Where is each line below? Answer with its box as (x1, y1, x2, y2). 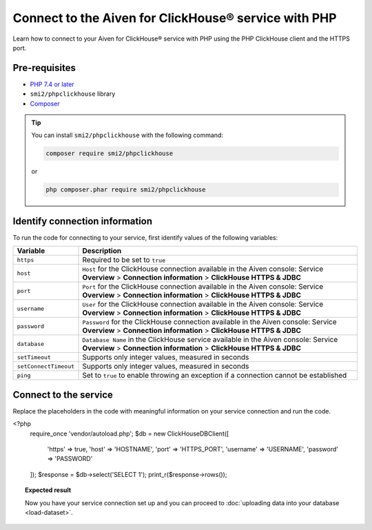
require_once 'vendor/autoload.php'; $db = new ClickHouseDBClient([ (30, 429, 229, 438)
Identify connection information (12, 215, 153, 227)
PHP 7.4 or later (30, 80, 75, 88)
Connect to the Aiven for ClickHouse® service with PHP (12, 10, 337, 26)
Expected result (25, 486, 72, 494)
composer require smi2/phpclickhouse (45, 150, 174, 158)
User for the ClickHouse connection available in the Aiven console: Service (82, 300, 324, 309)
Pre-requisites (12, 62, 76, 74)
